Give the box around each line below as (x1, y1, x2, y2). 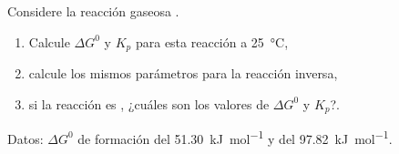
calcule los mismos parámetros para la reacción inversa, (28, 64, 338, 83)
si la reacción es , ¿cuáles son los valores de (28, 94, 270, 113)
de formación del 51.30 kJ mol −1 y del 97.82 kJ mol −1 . (77, 127, 393, 148)
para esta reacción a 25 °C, (135, 32, 289, 51)
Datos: (7, 128, 44, 148)
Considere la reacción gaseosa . (7, 2, 179, 20)
